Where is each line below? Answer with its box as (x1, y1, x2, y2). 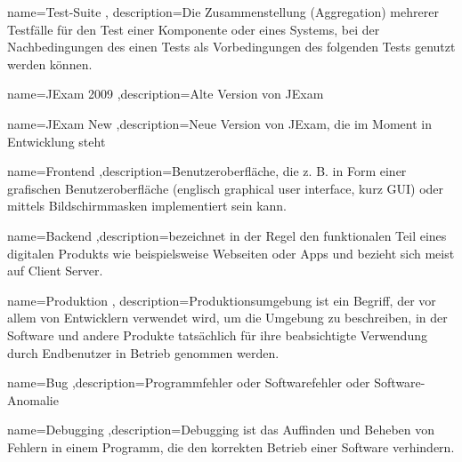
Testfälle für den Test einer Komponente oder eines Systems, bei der (7, 20, 380, 38)
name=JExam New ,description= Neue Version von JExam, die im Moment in (7, 114, 433, 132)
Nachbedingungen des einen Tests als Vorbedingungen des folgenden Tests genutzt (7, 37, 456, 56)
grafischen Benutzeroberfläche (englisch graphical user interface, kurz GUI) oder (7, 179, 444, 197)
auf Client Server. (7, 261, 103, 280)
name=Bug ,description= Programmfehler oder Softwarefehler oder (7, 373, 370, 392)
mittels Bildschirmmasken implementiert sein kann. (7, 196, 288, 215)
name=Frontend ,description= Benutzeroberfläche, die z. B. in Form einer (7, 162, 407, 180)
